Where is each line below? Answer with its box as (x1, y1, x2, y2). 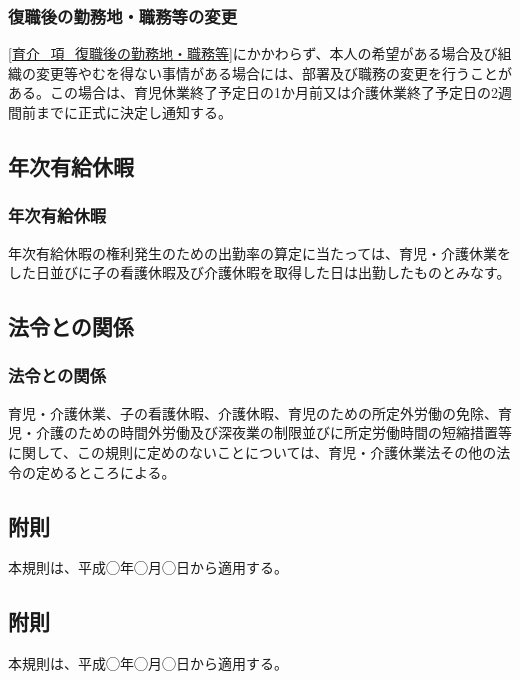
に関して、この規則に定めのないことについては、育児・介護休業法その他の (8, 441, 497, 462)
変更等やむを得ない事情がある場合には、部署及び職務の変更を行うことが (35, 62, 512, 83)
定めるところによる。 (35, 461, 176, 482)
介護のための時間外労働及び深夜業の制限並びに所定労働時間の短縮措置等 (35, 422, 512, 443)
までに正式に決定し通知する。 (35, 102, 232, 122)
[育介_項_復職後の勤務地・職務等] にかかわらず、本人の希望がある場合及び (8, 43, 498, 64)
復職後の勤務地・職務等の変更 (8, 3, 238, 28)
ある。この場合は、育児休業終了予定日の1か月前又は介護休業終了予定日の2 (8, 82, 498, 103)
